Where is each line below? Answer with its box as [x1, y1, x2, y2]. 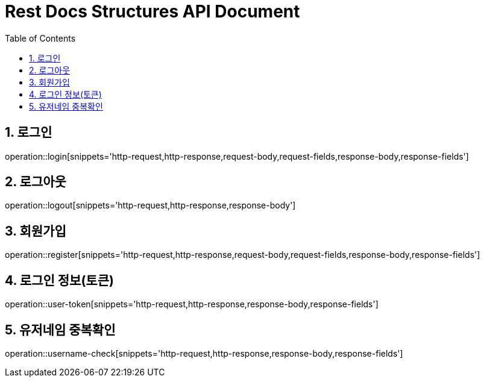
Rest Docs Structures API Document [5, 1, 300, 22]
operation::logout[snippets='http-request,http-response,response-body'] [5, 200, 296, 211]
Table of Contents [5, 33, 76, 43]
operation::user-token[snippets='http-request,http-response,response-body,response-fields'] [5, 299, 379, 310]
